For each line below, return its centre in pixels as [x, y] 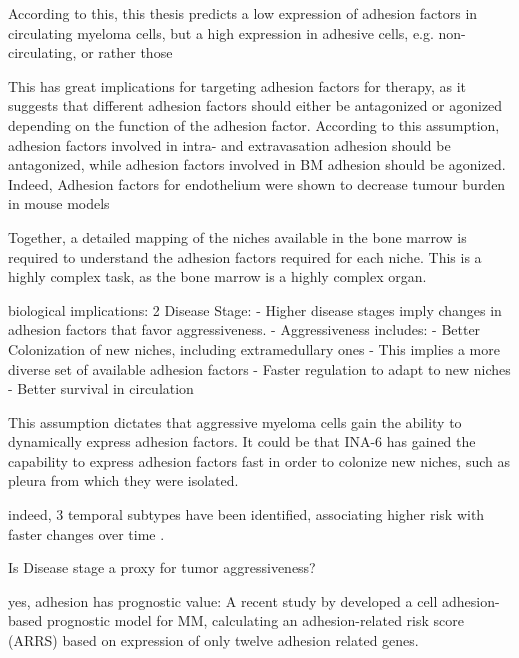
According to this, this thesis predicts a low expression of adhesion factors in [243, 13]
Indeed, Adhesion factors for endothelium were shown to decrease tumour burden [257, 183]
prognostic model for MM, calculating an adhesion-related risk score [255, 620]
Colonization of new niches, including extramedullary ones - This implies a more [254, 348]
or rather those [127, 52]
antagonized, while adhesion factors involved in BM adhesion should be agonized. [257, 164]
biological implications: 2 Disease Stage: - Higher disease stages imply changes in [255, 309]
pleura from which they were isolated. [123, 480]
